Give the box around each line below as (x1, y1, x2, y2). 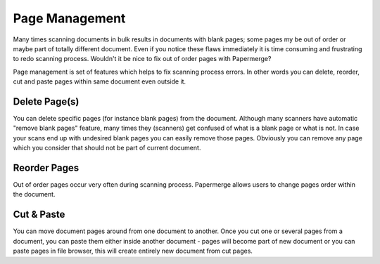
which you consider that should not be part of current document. (13, 144, 201, 152)
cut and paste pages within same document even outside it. (13, 77, 186, 86)
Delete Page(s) (13, 95, 80, 107)
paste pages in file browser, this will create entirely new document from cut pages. (13, 246, 253, 256)
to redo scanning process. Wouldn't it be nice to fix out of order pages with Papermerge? (13, 55, 272, 63)
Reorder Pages (13, 162, 80, 173)
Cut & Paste (13, 209, 65, 220)
